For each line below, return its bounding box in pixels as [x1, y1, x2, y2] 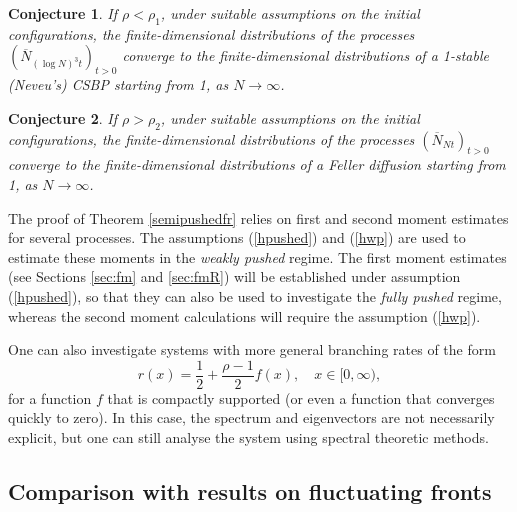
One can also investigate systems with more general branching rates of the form [8, 339, 496, 360]
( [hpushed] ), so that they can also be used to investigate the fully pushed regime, [8, 285, 502, 306]
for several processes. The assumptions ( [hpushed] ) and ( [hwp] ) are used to [8, 227, 466, 248]
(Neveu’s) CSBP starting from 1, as [8, 74, 229, 95]
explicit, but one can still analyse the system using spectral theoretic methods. [8, 426, 489, 447]
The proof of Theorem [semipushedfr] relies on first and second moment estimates [8, 207, 509, 228]
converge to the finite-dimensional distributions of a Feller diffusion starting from [8, 154, 506, 175]
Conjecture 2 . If [8, 107, 117, 128]
